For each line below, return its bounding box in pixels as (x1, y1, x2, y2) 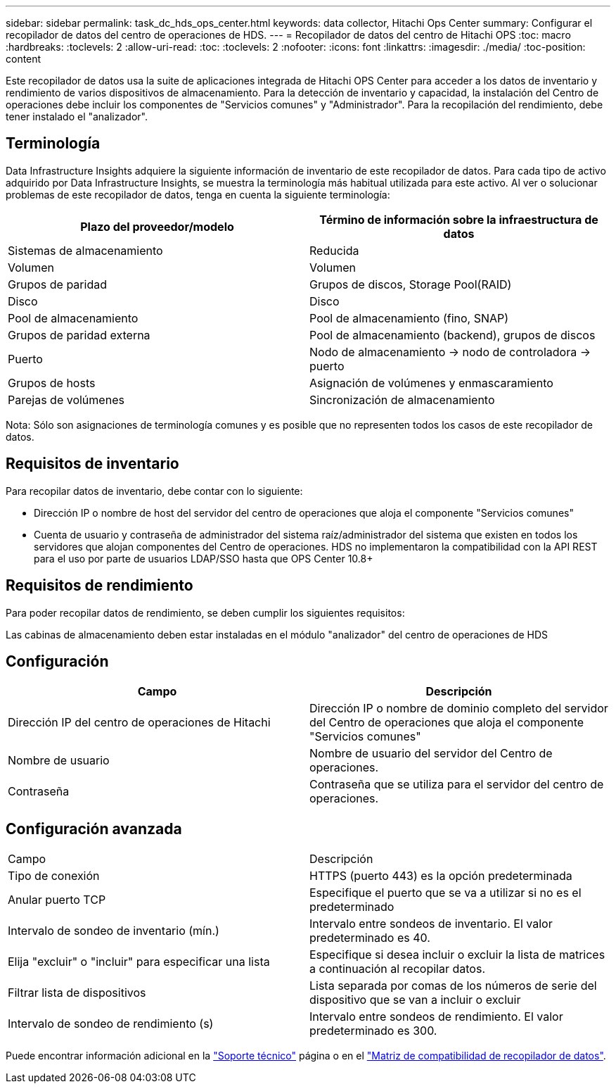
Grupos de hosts (8, 375, 96, 390)
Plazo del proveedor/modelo (80, 219, 234, 234)
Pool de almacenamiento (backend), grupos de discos (309, 327, 596, 342)
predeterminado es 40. (309, 931, 430, 945)
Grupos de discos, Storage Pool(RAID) (309, 277, 512, 291)
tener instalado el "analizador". (6, 111, 148, 122)
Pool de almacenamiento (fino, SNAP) (309, 310, 509, 325)
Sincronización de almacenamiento (309, 392, 495, 407)
